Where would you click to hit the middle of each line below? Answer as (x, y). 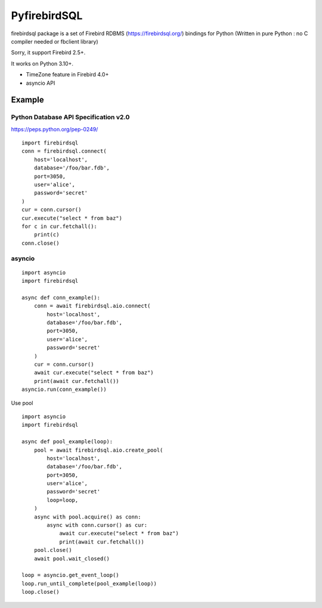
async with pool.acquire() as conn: (87, 517)
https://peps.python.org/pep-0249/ (55, 129)
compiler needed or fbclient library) (55, 41)
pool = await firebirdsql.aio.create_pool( (98, 450)
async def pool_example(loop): (67, 442)
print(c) (47, 235)
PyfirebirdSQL (47, 16)
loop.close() (41, 592)
